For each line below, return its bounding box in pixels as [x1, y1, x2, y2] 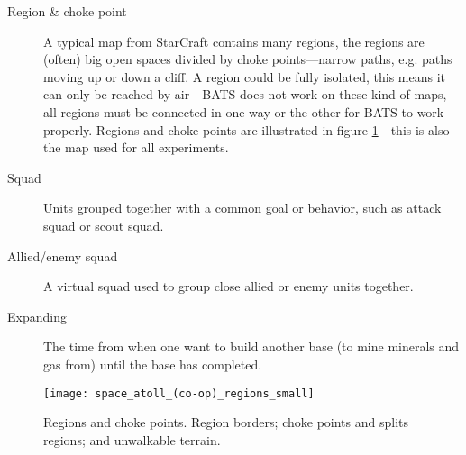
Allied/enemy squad [7, 246, 118, 265]
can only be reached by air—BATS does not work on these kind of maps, [43, 85, 447, 104]
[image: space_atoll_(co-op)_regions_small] [43, 387, 315, 400]
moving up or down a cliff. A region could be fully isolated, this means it [43, 67, 445, 86]
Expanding [7, 306, 67, 325]
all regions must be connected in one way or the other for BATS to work [43, 102, 444, 121]
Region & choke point [7, 2, 127, 20]
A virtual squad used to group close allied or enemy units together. [43, 277, 414, 296]
